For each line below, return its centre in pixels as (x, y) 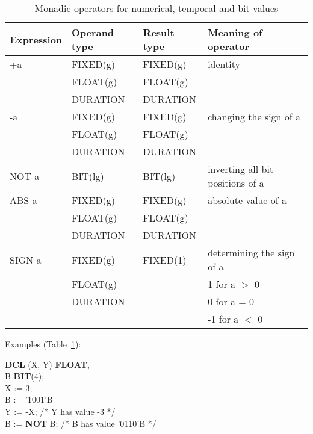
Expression (36, 39)
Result (159, 32)
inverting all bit (241, 169)
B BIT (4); (25, 376)
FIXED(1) (165, 259)
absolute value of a (247, 200)
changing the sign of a (254, 116)
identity (224, 64)
